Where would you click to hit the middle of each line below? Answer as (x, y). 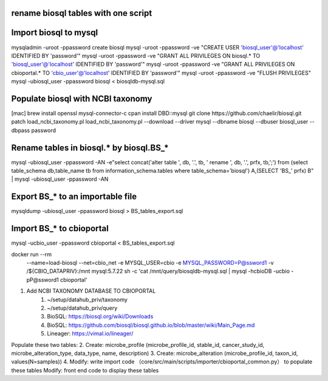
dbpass (21, 130)
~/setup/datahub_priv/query (82, 308)
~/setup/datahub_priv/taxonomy (87, 299)
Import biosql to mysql (55, 33)
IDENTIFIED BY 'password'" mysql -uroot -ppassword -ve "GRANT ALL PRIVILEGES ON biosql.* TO (136, 55)
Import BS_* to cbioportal (60, 229)
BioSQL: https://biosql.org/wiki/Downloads (100, 316)
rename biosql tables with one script (82, 13)
